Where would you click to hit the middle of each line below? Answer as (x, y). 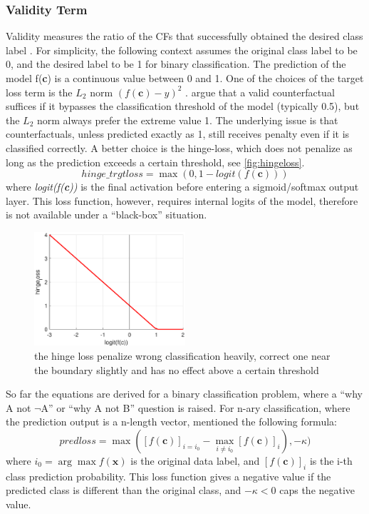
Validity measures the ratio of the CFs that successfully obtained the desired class (184, 36)
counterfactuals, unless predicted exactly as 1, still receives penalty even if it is (178, 134)
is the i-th (331, 460)
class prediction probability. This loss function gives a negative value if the (168, 476)
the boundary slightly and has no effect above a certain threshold (177, 369)
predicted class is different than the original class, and (124, 490)
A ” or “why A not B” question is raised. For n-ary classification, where (196, 407)
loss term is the (39, 92)
